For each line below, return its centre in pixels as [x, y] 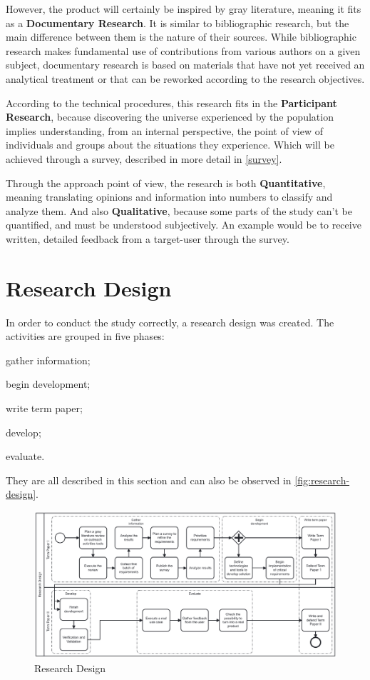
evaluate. [25, 456]
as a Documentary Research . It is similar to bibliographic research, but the [178, 22]
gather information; [48, 360]
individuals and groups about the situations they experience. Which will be [170, 145]
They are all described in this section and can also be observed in [149, 480]
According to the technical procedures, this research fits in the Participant [171, 102]
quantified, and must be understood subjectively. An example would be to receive [184, 225]
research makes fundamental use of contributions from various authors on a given [183, 50]
